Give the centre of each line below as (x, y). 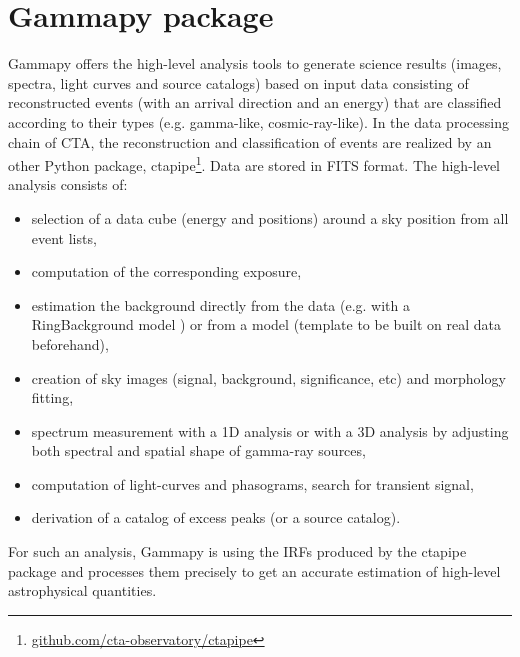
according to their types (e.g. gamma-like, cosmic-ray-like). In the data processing (258, 121)
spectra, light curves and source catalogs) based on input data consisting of (238, 82)
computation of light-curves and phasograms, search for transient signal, (252, 483)
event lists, (64, 237)
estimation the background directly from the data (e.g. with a (221, 304)
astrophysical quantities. (82, 590)
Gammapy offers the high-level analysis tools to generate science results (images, (255, 63)
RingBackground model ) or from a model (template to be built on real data (266, 324)
